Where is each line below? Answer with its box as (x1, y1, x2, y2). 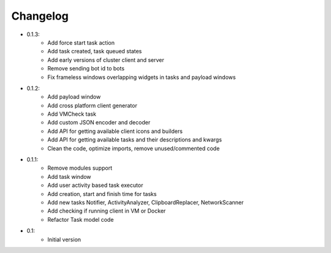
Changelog (11, 9, 69, 23)
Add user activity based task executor (47, 181, 143, 189)
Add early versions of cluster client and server (47, 56, 165, 64)
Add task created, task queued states (47, 48, 142, 55)
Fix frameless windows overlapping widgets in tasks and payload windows (47, 74, 236, 81)
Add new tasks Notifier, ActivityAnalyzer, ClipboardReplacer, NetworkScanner (47, 198, 244, 206)
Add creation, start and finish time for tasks (47, 190, 157, 197)
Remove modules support (47, 164, 113, 172)
